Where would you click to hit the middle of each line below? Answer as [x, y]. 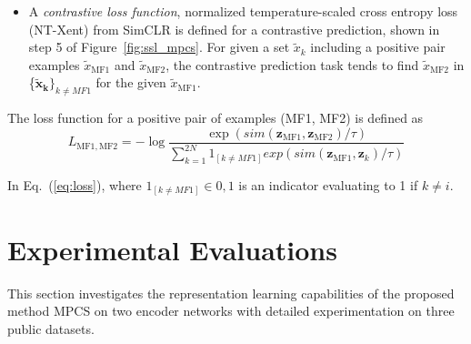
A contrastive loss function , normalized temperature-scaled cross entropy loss [243, 11]
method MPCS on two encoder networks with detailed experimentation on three [231, 311]
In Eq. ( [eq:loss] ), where [75, 184]
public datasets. [51, 328]
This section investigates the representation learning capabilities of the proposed [231, 293]
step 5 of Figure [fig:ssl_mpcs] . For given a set [159, 47]
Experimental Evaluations [172, 249]
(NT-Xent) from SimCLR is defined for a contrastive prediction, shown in [234, 29]
